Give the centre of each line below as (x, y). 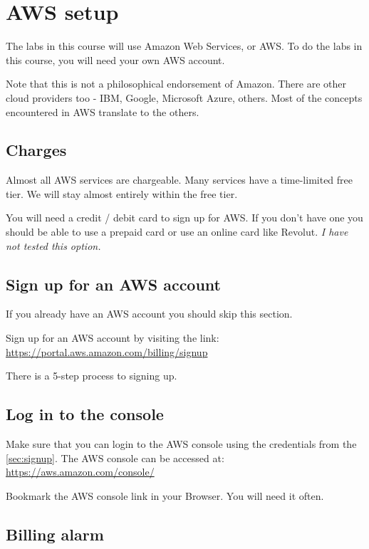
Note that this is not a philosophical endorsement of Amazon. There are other (176, 84)
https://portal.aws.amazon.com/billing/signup (107, 351)
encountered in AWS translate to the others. (103, 111)
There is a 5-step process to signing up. (92, 376)
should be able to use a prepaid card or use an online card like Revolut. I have (177, 232)
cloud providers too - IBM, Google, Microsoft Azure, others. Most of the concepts (184, 97)
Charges (36, 150)
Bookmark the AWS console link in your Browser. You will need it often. (165, 495)
